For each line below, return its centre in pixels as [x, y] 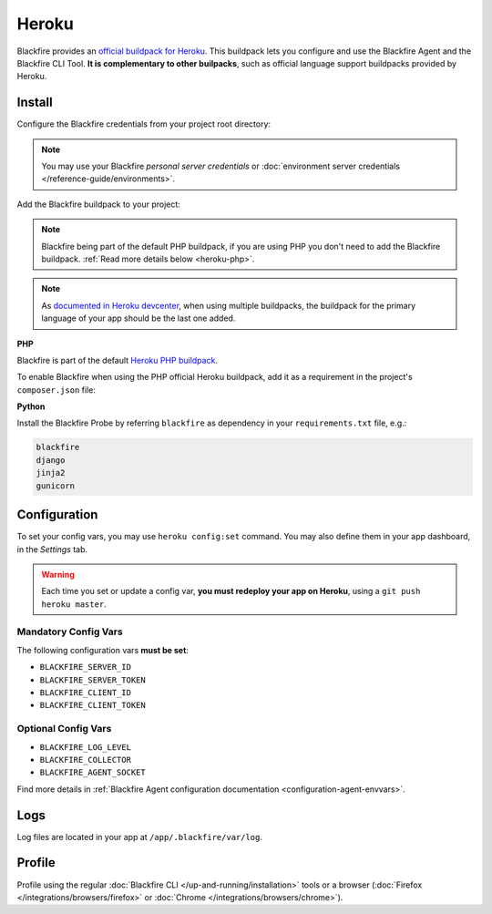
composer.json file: [56, 390]
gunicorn [56, 486]
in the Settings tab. [52, 549]
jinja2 [51, 473]
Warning [58, 574]
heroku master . [74, 604]
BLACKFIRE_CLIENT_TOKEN [92, 705]
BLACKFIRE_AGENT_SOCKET [92, 773]
